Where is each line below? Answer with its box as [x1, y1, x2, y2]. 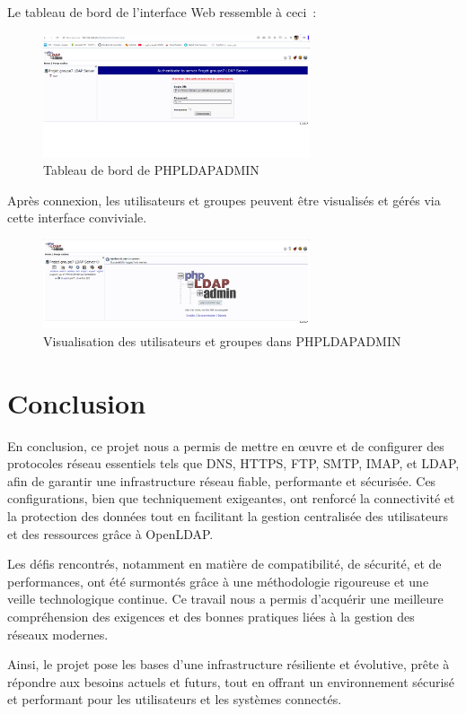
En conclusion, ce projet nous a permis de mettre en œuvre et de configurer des [7, 436, 444, 455]
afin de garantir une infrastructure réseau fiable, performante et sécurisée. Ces [7, 471, 436, 490]
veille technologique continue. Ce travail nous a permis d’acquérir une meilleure [7, 589, 444, 608]
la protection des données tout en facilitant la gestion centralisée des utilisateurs [7, 507, 449, 526]
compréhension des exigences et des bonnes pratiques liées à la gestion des [7, 606, 415, 625]
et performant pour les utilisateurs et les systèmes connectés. [7, 690, 342, 709]
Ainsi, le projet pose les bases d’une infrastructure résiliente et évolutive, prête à [7, 655, 450, 674]
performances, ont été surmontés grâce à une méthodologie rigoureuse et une [7, 571, 429, 590]
